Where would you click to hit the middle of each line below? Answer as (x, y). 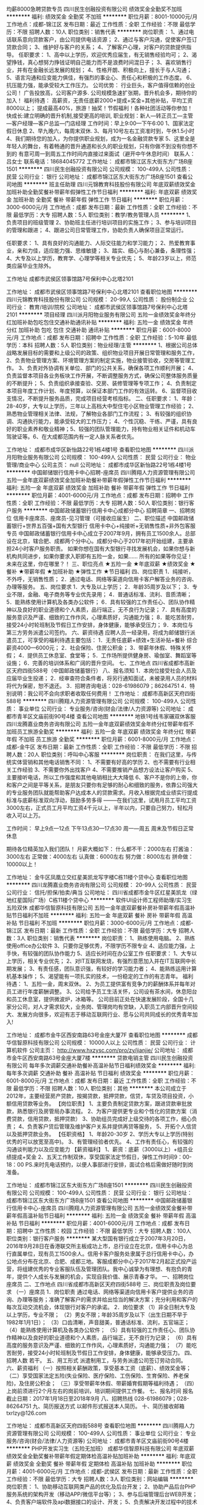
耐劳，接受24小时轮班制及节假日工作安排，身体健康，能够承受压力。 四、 (103, 1353)
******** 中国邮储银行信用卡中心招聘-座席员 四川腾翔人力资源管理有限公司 (101, 472)
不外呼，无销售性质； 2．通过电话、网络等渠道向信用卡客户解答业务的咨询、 (102, 579)
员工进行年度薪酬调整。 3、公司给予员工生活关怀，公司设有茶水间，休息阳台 (102, 992)
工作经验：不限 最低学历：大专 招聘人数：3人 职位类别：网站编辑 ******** (100, 1479)
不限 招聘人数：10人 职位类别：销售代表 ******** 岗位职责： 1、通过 (103, 32)
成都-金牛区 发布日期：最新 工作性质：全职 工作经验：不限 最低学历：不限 (98, 747)
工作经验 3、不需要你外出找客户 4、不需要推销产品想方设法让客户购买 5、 (104, 770)
